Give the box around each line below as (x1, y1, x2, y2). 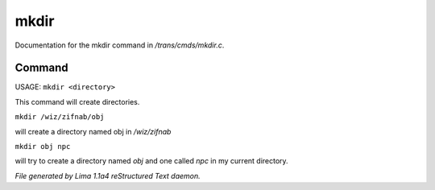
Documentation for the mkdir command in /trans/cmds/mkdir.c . (14, 40, 225, 50)
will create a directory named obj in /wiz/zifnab (14, 126, 172, 136)
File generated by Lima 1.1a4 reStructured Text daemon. (14, 171, 201, 180)
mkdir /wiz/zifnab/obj (14, 113, 105, 122)
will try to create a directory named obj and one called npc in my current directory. (14, 156, 289, 166)
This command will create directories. (14, 97, 140, 106)
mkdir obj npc (14, 142, 71, 151)
